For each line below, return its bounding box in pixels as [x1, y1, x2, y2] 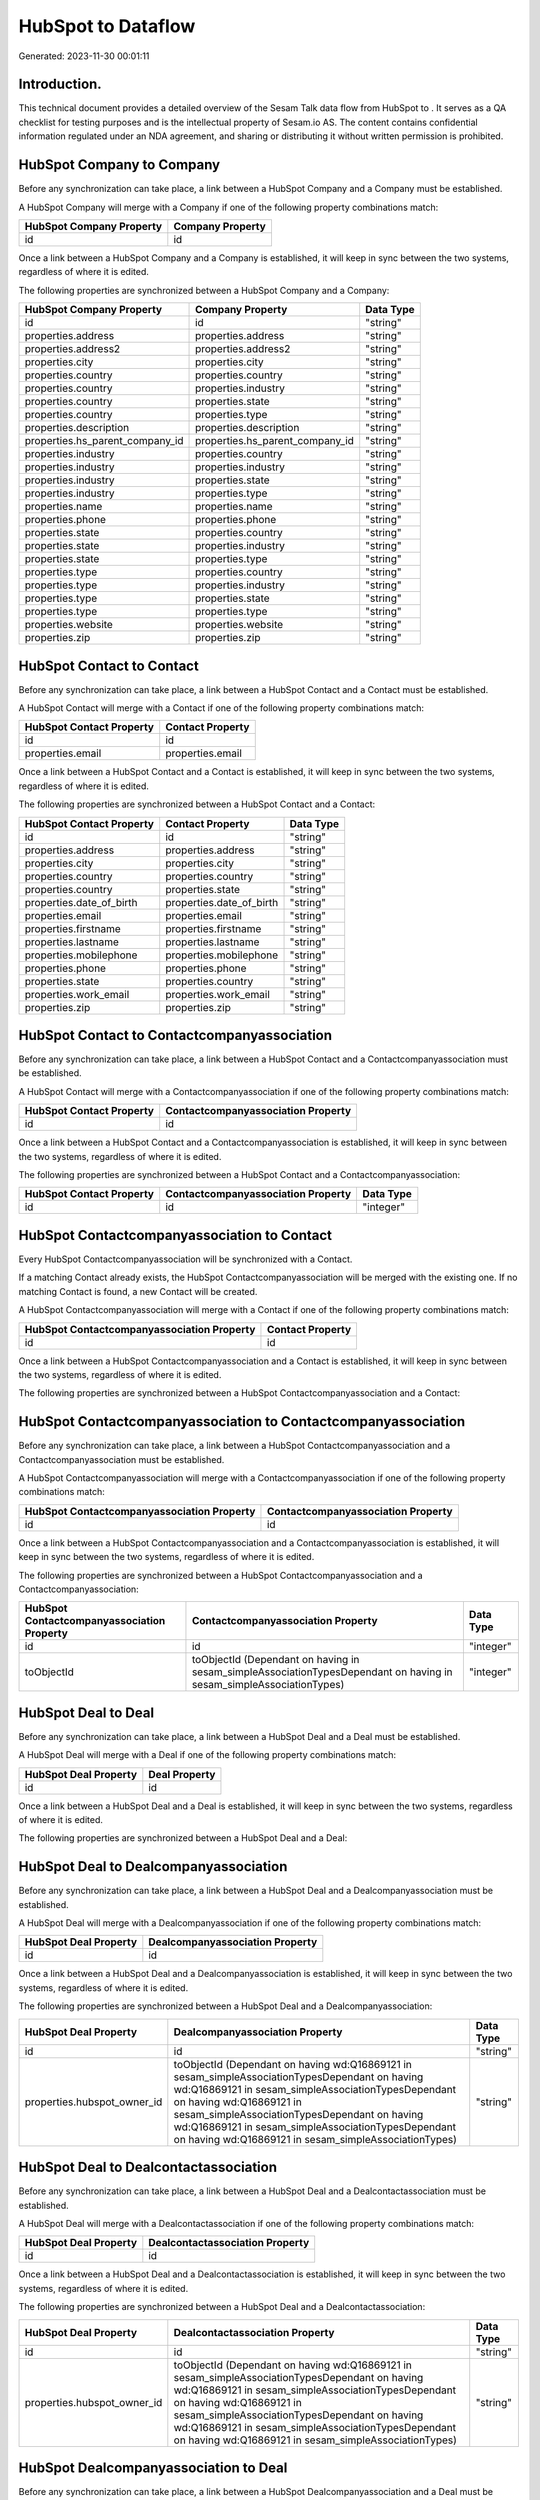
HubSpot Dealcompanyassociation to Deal [18, 2459, 288, 2476]
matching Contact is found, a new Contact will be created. [18, 1285, 258, 1297]
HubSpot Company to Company [18, 156, 220, 174]
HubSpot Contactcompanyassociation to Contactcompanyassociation [18, 1413, 466, 1430]
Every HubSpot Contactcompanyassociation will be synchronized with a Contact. [18, 1253, 353, 1265]
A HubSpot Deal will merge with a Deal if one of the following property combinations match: [18, 1749, 397, 1761]
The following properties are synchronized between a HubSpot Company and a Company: [18, 284, 390, 296]
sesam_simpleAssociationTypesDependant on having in [191, 1665, 454, 1679]
